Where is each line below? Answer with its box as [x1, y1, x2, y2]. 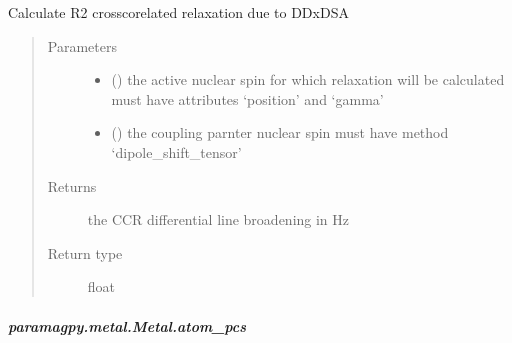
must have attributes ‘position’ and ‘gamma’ [111, 88, 384, 109]
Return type [47, 242, 123, 263]
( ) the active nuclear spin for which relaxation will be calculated [111, 69, 505, 90]
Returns [47, 175, 97, 196]
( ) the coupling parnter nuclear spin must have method [111, 122, 449, 143]
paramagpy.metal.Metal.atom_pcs [8, 315, 246, 336]
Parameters [47, 35, 117, 56]
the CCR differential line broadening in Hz [87, 209, 350, 230]
